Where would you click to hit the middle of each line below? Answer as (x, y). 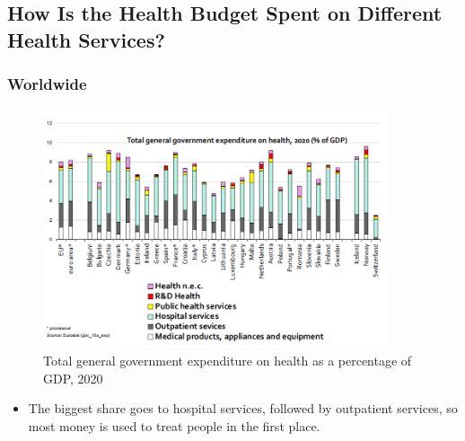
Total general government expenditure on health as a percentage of (228, 361)
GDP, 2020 (73, 378)
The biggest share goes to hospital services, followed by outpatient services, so (243, 408)
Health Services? (86, 39)
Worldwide (47, 84)
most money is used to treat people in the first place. (174, 426)
